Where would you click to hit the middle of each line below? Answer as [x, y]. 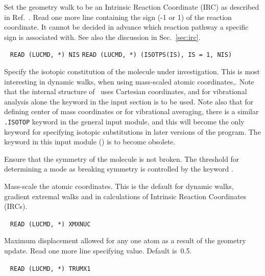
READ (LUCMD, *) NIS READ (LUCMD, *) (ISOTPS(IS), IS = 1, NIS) [121, 55]
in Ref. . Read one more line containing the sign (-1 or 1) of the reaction [118, 17]
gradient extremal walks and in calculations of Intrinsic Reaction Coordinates [125, 196]
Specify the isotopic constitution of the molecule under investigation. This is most [132, 71]
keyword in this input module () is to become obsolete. [90, 142]
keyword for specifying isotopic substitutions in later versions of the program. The [132, 131]
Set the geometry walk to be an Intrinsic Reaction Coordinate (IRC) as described [132, 7]
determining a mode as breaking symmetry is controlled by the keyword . [119, 169]
